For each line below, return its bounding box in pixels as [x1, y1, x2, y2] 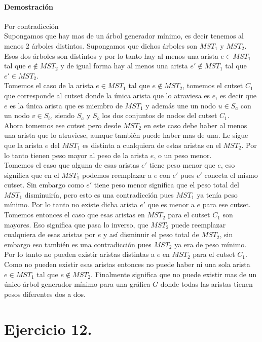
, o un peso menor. [154, 149, 212, 160]
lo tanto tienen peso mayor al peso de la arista [4, 149, 148, 160]
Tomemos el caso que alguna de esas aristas [4, 160, 139, 170]
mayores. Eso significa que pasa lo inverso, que [4, 219, 148, 230]
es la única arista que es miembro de [10, 100, 123, 110]
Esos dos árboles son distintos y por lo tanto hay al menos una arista [4, 50, 218, 61]
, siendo [51, 110, 75, 121]
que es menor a [147, 199, 195, 210]
